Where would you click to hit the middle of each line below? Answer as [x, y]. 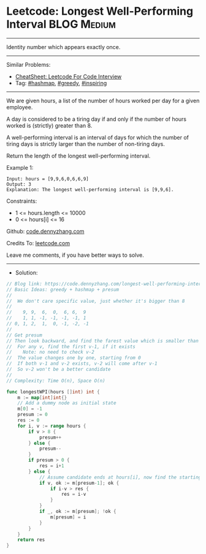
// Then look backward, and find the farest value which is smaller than [103, 341]
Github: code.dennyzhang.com [45, 231]
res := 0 [29, 420]
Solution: [26, 272]
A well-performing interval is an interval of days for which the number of [97, 137]
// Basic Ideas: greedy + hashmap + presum [63, 289]
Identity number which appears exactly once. [63, 47]
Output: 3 [19, 184]
